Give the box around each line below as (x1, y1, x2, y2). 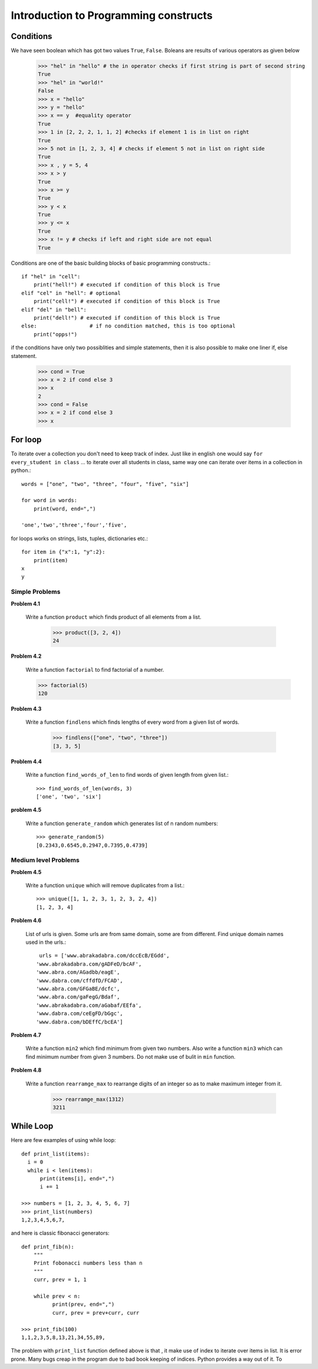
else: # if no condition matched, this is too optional (21, 323, 236, 330)
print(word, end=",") (33, 505, 97, 512)
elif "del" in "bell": (21, 306, 87, 313)
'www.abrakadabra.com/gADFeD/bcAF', (36, 960, 142, 967)
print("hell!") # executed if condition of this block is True (33, 281, 220, 288)
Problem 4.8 (11, 1066, 42, 1073)
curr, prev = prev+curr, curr (52, 1309, 140, 1316)
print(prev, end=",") (52, 1301, 115, 1308)
